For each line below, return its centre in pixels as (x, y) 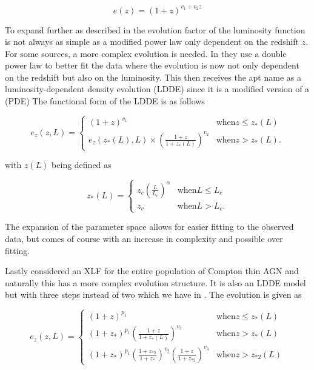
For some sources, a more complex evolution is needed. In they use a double (146, 53)
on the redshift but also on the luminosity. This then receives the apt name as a (153, 77)
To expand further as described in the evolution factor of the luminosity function (155, 29)
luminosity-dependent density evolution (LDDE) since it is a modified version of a (157, 89)
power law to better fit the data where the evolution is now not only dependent (152, 65)
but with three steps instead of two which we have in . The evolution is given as (153, 294)
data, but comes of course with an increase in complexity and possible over (144, 238)
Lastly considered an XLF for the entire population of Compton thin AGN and (152, 271)
